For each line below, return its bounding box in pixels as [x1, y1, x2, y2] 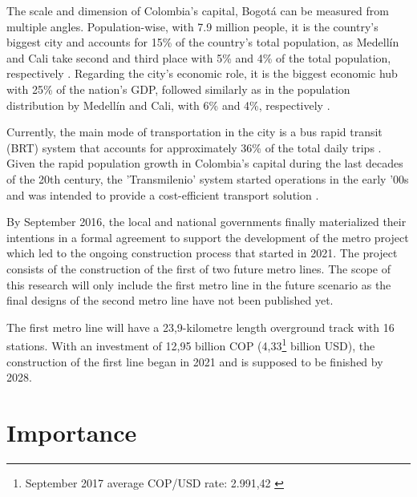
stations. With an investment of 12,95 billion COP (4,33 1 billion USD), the [6, 335, 375, 354]
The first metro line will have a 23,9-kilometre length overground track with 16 [6, 318, 395, 335]
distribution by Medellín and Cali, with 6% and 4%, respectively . [6, 96, 330, 113]
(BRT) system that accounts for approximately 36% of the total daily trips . [6, 139, 382, 156]
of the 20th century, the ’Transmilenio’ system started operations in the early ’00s [6, 170, 409, 187]
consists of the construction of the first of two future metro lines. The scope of [6, 260, 391, 277]
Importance [6, 415, 137, 448]
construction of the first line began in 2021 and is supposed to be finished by [6, 353, 383, 370]
